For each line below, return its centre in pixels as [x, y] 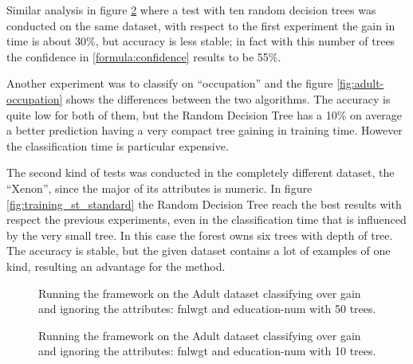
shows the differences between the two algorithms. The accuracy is [228, 98]
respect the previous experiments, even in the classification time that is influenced [206, 219]
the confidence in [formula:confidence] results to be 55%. [144, 56]
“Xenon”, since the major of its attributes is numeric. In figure [159, 188]
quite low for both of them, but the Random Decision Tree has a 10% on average [205, 114]
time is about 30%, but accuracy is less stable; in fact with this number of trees [201, 41]
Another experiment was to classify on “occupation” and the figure [170, 83]
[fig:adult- [360, 83]
